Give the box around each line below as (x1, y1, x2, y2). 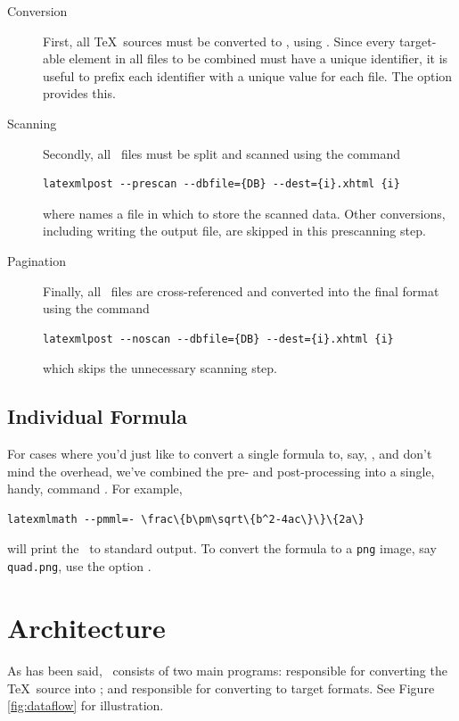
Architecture (7, 609, 166, 645)
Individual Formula (7, 402, 187, 430)
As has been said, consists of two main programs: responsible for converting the (7, 660, 447, 679)
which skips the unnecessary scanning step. (43, 359, 277, 377)
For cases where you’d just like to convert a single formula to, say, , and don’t (7, 444, 432, 463)
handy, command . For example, (7, 479, 183, 498)
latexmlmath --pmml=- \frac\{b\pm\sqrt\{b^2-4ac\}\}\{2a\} (7, 512, 365, 526)
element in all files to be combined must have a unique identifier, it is (69, 49, 448, 68)
